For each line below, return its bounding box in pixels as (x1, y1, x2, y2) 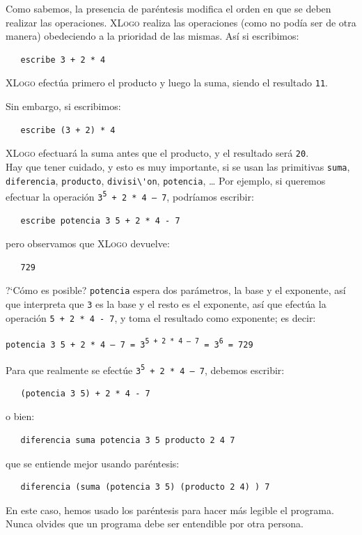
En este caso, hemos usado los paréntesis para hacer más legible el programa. (6, 502, 334, 517)
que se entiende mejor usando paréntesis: (6, 456, 180, 470)
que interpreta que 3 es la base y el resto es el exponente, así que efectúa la (6, 296, 326, 311)
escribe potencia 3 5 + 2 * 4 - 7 (20, 215, 180, 226)
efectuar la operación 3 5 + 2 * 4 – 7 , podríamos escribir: (6, 189, 254, 203)
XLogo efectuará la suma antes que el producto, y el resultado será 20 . (6, 146, 309, 160)
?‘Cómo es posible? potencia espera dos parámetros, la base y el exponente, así (6, 283, 346, 297)
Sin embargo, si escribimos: (6, 99, 121, 114)
